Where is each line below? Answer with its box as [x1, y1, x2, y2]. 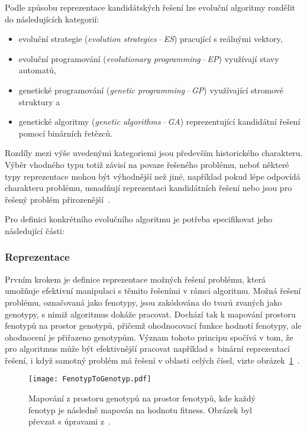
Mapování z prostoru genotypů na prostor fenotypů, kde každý [28, 392, 256, 404]
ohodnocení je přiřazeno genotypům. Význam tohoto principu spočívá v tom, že [5, 330, 293, 343]
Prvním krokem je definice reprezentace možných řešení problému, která [5, 273, 266, 285]
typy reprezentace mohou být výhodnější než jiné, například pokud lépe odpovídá [5, 170, 300, 182]
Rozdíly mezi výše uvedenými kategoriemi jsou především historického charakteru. [5, 147, 303, 159]
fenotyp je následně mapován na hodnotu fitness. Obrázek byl [28, 403, 252, 416]
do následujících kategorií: [5, 12, 99, 25]
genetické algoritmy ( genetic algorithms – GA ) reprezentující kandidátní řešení [18, 115, 300, 128]
